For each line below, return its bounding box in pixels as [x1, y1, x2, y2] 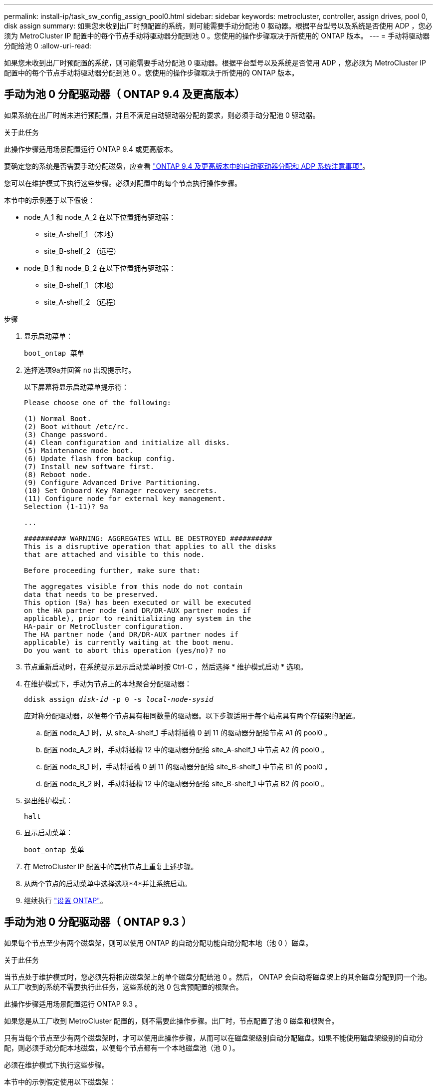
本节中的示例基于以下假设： [4, 195, 95, 204]
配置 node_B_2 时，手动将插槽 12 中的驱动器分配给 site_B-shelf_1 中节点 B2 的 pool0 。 [44, 779, 328, 788]
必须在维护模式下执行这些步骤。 [4, 1060, 109, 1069]
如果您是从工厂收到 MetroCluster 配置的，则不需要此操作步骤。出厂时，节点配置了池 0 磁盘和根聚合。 [4, 1016, 339, 1025]
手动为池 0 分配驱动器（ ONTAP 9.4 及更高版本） [4, 88, 245, 101]
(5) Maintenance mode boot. [24, 446, 134, 455]
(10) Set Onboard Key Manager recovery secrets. [24, 486, 218, 495]
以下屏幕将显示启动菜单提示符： [24, 382, 129, 391]
